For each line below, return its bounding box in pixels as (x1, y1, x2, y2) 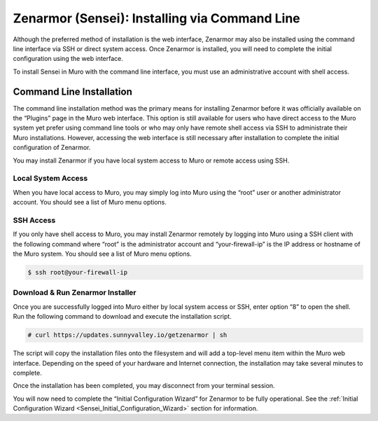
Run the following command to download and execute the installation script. (13, 312, 232, 321)
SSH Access (13, 215, 56, 225)
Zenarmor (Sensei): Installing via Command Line (13, 11, 300, 26)
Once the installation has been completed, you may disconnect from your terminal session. (13, 382, 276, 390)
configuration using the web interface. (13, 55, 124, 63)
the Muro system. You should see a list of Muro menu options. (13, 249, 192, 258)
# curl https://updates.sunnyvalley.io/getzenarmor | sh (27, 331, 227, 339)
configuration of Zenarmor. (13, 144, 91, 152)
